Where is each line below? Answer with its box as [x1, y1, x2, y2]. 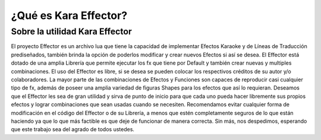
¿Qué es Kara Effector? [11, 9, 128, 22]
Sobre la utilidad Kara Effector [11, 26, 132, 37]
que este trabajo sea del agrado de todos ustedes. [11, 126, 135, 133]
